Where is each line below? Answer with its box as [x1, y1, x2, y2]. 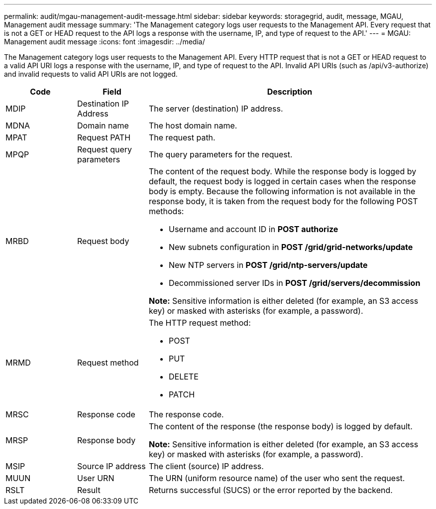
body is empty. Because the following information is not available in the [148, 186, 416, 196]
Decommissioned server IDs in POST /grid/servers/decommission [168, 278, 421, 288]
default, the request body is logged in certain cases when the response [148, 176, 416, 186]
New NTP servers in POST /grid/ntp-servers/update [168, 260, 368, 270]
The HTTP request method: [148, 318, 251, 328]
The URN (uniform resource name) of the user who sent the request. [148, 473, 405, 483]
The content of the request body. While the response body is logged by [148, 166, 417, 176]
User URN [77, 473, 114, 483]
